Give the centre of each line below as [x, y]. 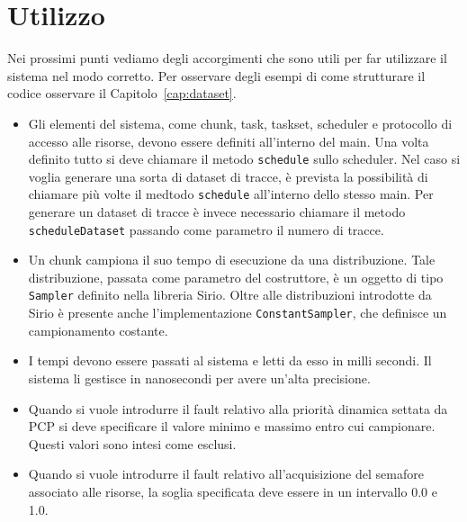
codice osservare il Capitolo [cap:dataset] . [122, 93]
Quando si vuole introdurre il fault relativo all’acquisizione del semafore [226, 474]
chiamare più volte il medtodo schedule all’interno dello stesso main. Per [231, 194]
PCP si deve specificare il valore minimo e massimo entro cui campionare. [232, 426]
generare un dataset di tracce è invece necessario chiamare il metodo [217, 211]
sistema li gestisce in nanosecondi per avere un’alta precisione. [199, 378]
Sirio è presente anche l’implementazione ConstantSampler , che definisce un [238, 313]
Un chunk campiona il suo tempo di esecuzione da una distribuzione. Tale [232, 260]
